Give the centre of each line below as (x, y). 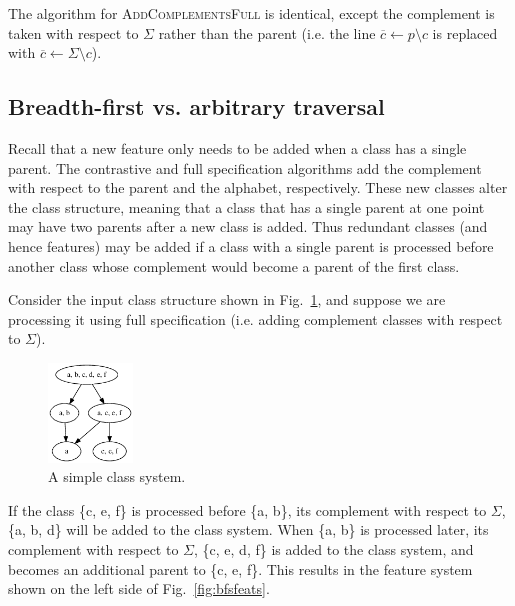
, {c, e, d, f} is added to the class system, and (334, 548)
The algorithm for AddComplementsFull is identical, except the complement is (251, 13)
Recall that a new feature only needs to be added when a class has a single (237, 147)
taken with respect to (73, 32)
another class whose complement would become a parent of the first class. (234, 265)
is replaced (465, 32)
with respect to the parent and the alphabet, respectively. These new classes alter (258, 187)
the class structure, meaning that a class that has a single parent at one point (246, 206)
